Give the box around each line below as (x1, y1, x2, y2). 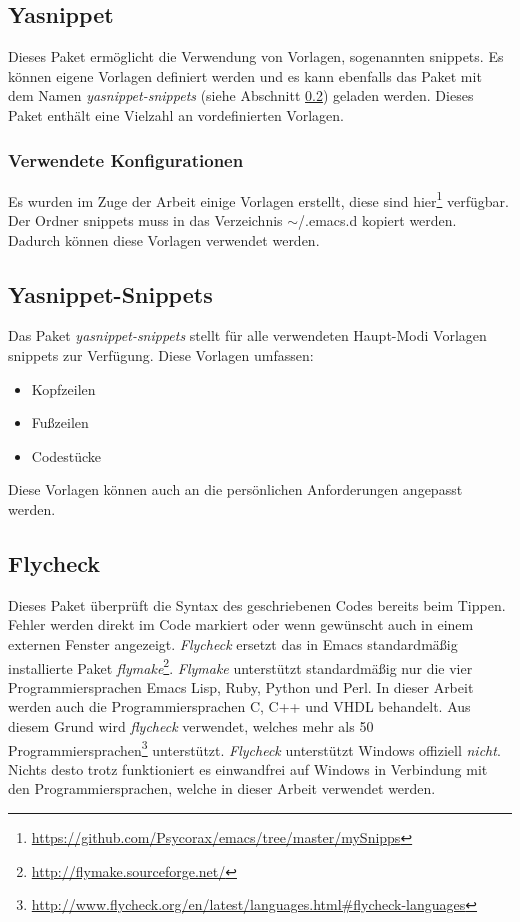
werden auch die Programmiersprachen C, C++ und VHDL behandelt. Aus (8, 696, 471, 717)
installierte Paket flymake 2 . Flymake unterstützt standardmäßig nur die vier (8, 654, 473, 678)
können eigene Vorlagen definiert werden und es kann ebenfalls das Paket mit (8, 65, 482, 86)
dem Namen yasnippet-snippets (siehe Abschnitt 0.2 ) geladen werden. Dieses (8, 85, 474, 106)
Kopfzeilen (31, 378, 96, 399)
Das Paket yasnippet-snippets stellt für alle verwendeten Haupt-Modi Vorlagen (8, 325, 487, 346)
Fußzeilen (31, 412, 89, 433)
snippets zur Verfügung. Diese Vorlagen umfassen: (8, 345, 314, 366)
